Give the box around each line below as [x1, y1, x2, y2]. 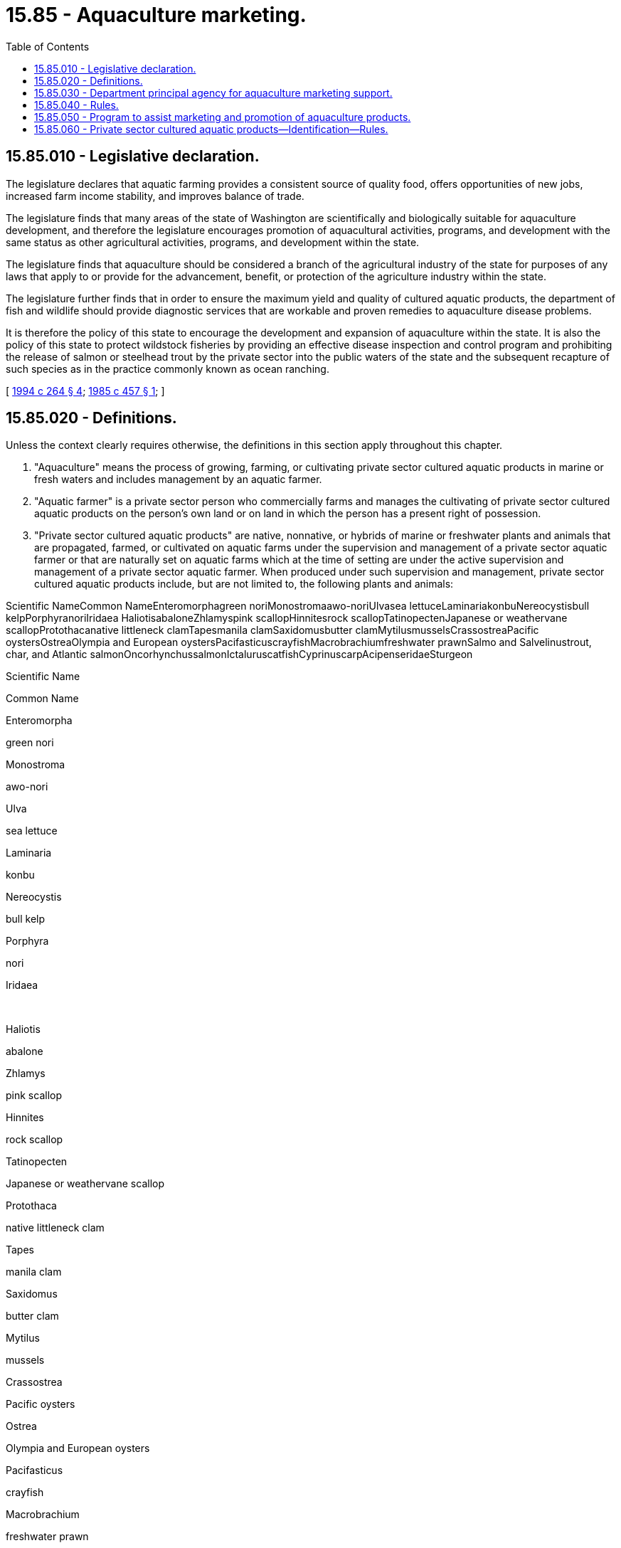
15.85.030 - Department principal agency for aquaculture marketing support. [34, 86, 393, 99]
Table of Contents [6, 40, 90, 53]
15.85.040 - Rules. [34, 98, 119, 111]
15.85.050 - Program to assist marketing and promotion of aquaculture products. [34, 110, 411, 123]
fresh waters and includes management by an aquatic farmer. [34, 473, 322, 486]
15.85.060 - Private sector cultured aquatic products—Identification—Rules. [34, 122, 388, 135]
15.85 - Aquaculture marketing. [6, 3, 307, 27]
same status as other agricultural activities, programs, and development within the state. [6, 235, 420, 248]
